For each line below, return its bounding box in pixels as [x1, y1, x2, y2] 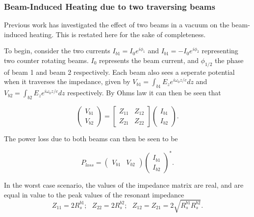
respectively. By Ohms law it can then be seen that [67, 87, 221, 98]
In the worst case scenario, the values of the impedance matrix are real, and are [4, 180, 244, 190]
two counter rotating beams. [4, 55, 89, 65]
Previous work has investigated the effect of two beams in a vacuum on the [4, 20, 229, 30]
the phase [215, 55, 244, 65]
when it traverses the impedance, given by [4, 76, 130, 87]
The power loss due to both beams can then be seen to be [4, 133, 178, 143]
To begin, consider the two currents [4, 45, 110, 56]
